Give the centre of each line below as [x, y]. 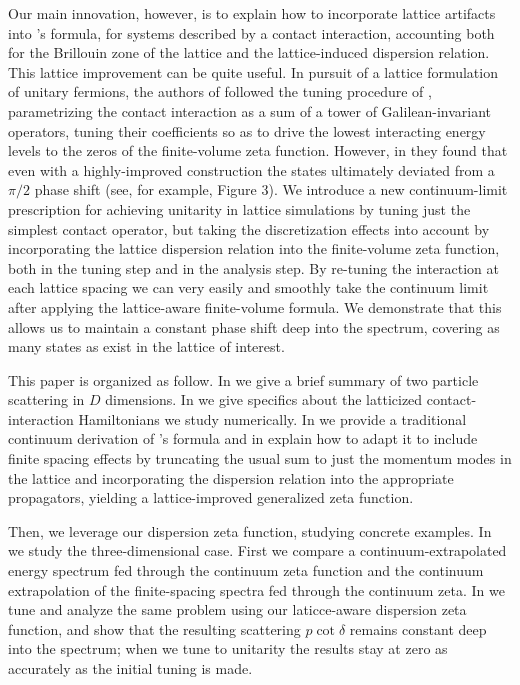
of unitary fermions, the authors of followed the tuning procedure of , [220, 91]
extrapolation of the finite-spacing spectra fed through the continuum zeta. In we [256, 589]
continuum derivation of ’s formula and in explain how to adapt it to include [243, 438]
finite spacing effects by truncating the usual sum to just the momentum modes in [260, 458]
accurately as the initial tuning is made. [130, 668]
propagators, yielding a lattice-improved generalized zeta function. [211, 497]
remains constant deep [418, 628]
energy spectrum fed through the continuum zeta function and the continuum [246, 570]
